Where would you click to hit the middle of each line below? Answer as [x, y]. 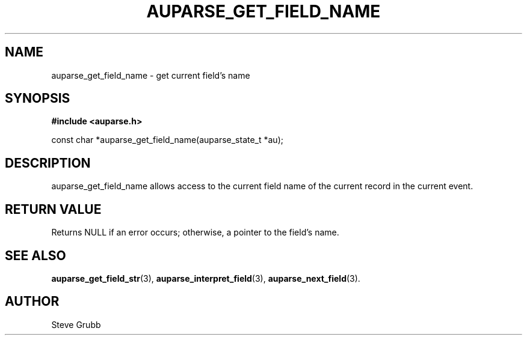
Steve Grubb [76, 324]
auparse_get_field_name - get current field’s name [151, 75]
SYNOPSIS [38, 99]
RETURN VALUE [53, 209]
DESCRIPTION [48, 163]
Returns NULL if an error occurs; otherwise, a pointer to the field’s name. [195, 232]
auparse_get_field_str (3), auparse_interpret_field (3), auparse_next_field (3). [206, 278]
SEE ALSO [35, 255]
